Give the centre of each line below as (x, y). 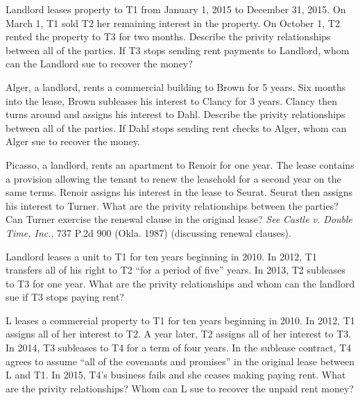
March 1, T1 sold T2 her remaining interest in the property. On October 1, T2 (173, 23)
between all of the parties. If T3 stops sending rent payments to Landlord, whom (178, 50)
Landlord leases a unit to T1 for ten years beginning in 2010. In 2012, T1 (161, 256)
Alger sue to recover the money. (73, 141)
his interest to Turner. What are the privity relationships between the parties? (172, 205)
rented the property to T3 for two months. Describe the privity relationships (168, 36)
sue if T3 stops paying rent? (65, 297)
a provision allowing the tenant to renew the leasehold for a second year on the (173, 178)
